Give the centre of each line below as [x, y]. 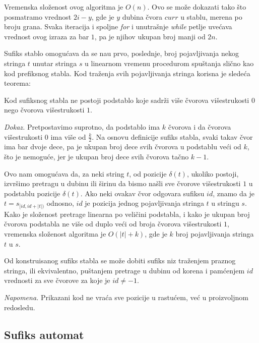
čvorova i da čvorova [200, 126]
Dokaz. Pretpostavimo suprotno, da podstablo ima [82, 126]
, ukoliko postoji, [213, 173]
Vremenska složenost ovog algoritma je [64, 7]
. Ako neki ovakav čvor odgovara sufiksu [142, 193]
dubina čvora [142, 16]
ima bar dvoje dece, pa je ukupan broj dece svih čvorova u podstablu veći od [123, 147]
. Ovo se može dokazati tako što [197, 7]
